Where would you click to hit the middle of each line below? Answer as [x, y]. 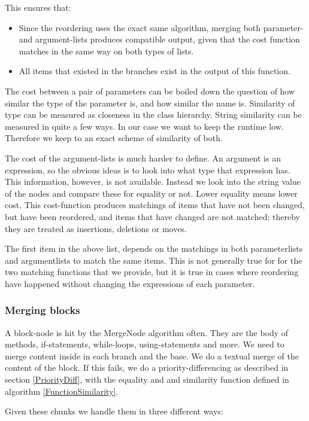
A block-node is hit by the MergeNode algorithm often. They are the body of [147, 332]
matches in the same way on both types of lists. [106, 51]
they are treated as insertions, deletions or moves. [96, 228]
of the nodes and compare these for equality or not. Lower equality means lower [151, 193]
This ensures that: [38, 7]
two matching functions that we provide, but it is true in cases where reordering [152, 272]
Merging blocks [43, 310]
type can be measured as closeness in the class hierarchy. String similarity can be [153, 115]
